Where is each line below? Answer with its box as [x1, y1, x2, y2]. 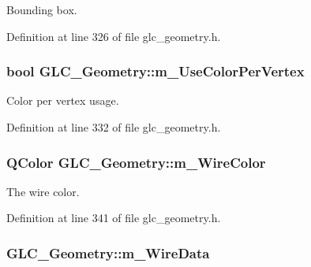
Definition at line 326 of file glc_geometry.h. [6, 28, 221, 44]
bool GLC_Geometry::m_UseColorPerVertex [6, 61, 305, 81]
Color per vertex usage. [6, 92, 119, 109]
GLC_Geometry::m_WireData [6, 243, 210, 262]
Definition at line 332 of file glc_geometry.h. [6, 119, 221, 135]
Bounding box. [6, 2, 77, 17]
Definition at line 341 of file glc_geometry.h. [6, 210, 221, 226]
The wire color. [6, 183, 80, 199]
